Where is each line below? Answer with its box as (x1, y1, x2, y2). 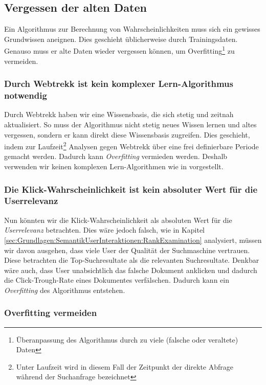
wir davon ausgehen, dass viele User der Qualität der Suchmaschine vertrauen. (4, 244, 250, 255)
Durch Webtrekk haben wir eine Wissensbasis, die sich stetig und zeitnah (4, 109, 234, 120)
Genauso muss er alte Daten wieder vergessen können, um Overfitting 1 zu (4, 44, 235, 56)
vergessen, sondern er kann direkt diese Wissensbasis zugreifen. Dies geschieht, (4, 129, 250, 140)
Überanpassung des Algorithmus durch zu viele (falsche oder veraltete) (16, 334, 238, 345)
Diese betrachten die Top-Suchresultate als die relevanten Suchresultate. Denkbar (4, 255, 259, 265)
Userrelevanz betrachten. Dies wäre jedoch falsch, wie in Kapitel (4, 224, 205, 235)
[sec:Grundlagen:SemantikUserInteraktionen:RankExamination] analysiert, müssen (4, 234, 262, 245)
